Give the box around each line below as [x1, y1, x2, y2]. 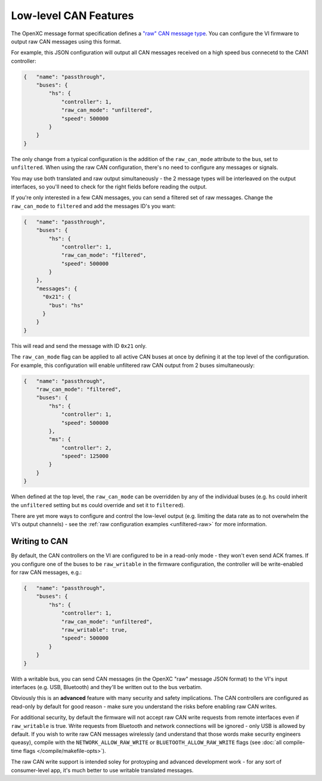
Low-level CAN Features [11, 9, 134, 22]
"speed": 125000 [61, 453, 109, 459]
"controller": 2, [61, 444, 112, 451]
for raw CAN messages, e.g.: [11, 569, 82, 576]
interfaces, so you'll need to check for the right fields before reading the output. [11, 183, 208, 190]
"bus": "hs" [48, 302, 83, 308]
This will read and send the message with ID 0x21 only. [11, 342, 147, 349]
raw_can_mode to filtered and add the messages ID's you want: [11, 202, 176, 209]
